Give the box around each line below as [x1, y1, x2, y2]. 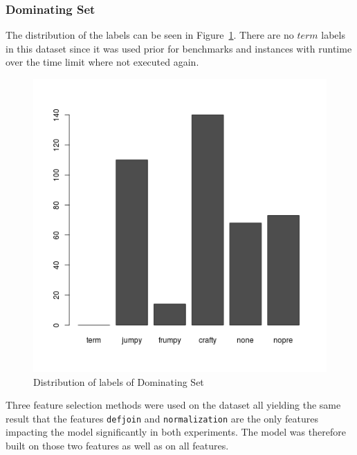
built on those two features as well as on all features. [6, 438, 229, 453]
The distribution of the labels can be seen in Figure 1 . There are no [6, 28, 294, 42]
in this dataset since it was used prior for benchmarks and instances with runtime [6, 41, 352, 55]
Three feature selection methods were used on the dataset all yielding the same [6, 398, 341, 412]
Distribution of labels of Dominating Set [33, 374, 204, 389]
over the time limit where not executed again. [6, 55, 199, 69]
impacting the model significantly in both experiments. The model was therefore [6, 425, 346, 439]
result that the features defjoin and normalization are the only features [6, 411, 318, 425]
